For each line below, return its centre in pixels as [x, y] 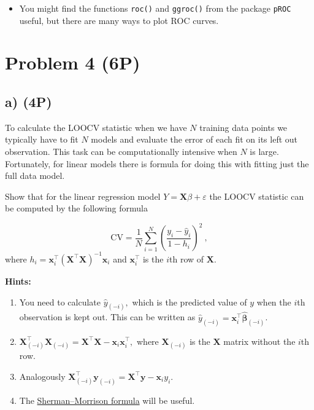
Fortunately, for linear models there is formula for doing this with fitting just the [157, 163]
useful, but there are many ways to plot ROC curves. [119, 20]
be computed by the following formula [77, 208]
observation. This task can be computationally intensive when [121, 152]
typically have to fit [42, 139]
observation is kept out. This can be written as [107, 317]
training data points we [243, 127]
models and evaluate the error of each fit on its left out [194, 139]
